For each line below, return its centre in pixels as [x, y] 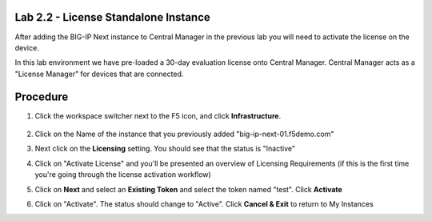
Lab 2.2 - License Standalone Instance [113, 17]
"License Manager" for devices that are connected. [99, 74]
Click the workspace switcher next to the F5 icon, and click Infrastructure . [158, 115]
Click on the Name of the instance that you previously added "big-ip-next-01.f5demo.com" [184, 134]
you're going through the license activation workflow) [123, 175]
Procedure [42, 96]
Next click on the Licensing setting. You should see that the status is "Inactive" [165, 149]
